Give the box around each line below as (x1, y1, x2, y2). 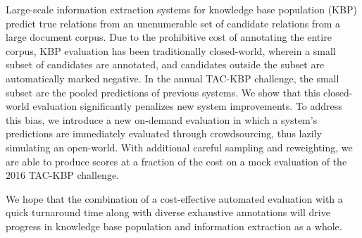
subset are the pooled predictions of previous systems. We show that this (6, 84, 320, 99)
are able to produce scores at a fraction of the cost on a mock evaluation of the (6, 154, 347, 168)
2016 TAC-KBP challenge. (6, 168, 119, 182)
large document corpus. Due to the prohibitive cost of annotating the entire (6, 30, 332, 44)
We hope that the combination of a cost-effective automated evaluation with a (6, 191, 343, 206)
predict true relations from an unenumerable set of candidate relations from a (6, 15, 340, 30)
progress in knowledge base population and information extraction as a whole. (6, 218, 342, 233)
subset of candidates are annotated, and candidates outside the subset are (6, 57, 325, 72)
